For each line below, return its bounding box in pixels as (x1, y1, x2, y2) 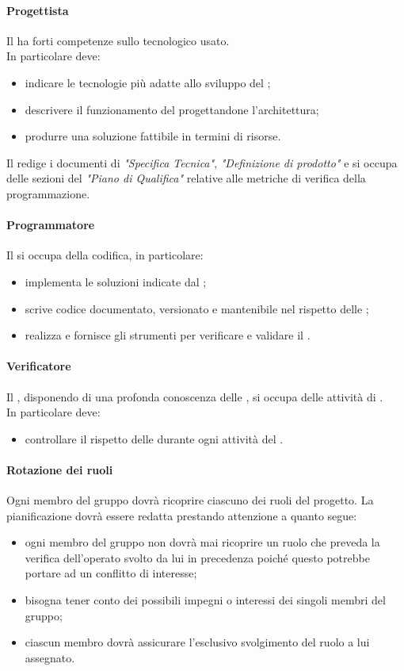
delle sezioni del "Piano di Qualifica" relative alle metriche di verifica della (6, 170, 366, 186)
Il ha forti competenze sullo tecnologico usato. (6, 32, 230, 48)
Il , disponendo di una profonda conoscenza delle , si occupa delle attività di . (6, 388, 383, 405)
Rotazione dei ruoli (6, 461, 113, 477)
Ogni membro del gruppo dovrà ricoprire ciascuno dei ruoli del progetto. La (6, 492, 374, 508)
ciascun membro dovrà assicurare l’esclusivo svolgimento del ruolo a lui (25, 634, 370, 650)
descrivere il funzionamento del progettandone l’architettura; (25, 101, 319, 117)
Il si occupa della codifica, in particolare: (6, 247, 204, 263)
